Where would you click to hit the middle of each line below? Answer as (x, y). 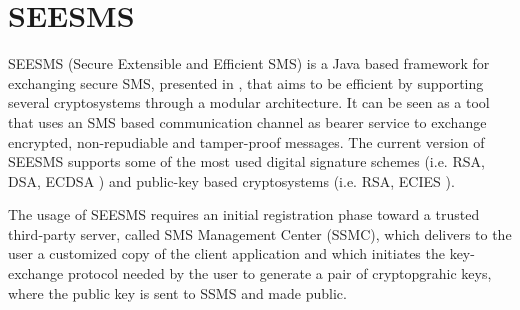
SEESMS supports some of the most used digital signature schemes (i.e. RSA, (246, 161)
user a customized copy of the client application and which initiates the (226, 253)
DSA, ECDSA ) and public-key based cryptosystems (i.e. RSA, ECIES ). (231, 180)
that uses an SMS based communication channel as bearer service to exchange (247, 121)
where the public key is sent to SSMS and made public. (177, 292)
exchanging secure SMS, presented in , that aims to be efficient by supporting (246, 82)
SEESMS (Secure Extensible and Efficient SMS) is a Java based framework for (249, 63)
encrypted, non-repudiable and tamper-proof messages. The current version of (246, 141)
